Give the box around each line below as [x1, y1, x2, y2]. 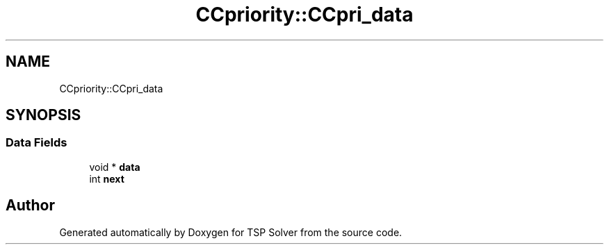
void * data [89, 160, 140, 173]
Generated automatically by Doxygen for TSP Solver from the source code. [59, 226, 403, 238]
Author [6, 197, 55, 215]
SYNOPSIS [6, 106, 81, 124]
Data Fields [6, 135, 67, 150]
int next [89, 172, 124, 185]
